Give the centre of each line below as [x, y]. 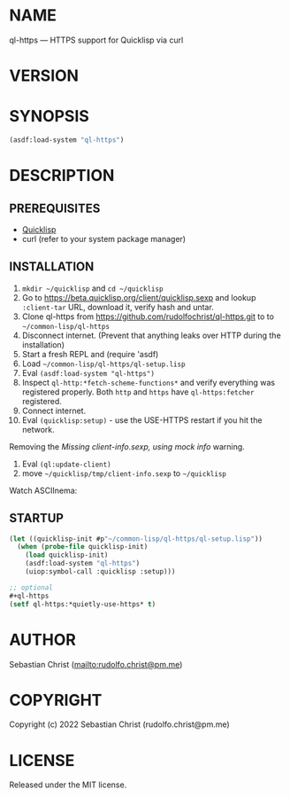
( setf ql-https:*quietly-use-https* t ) [83, 604]
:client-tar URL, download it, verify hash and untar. [118, 307]
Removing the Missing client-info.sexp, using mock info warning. [127, 446]
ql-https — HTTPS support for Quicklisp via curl [96, 40]
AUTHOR [43, 640]
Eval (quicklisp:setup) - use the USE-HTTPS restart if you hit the [142, 420]
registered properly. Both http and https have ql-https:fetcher [138, 392]
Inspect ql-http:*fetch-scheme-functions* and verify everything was [149, 382]
